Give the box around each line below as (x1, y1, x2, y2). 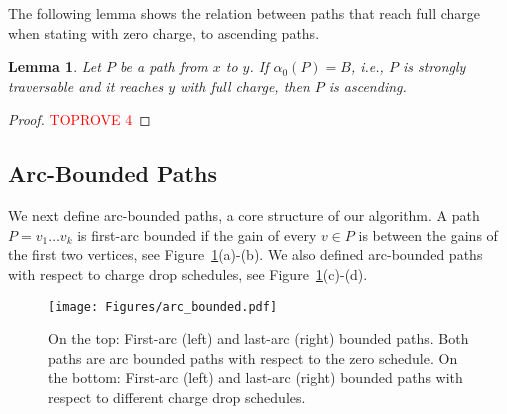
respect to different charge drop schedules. (48, 386, 306, 407)
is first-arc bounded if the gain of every (77, 224, 317, 245)
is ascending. (328, 75, 407, 96)
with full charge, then (180, 75, 310, 96)
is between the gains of (358, 224, 498, 245)
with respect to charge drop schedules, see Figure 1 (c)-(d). (8, 263, 368, 284)
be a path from (119, 56, 208, 77)
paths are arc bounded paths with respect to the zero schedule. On (48, 347, 458, 368)
